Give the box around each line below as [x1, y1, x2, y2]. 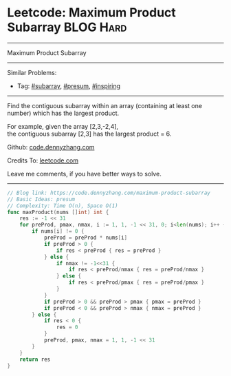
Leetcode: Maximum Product [7, 5, 177, 21]
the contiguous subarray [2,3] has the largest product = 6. [7, 129, 172, 138]
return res [19, 356, 51, 363]
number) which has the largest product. [7, 109, 120, 117]
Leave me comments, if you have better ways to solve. [7, 169, 162, 178]
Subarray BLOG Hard [7, 19, 127, 35]
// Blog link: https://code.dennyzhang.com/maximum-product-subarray [7, 189, 211, 196]
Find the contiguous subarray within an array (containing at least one [7, 101, 203, 109]
